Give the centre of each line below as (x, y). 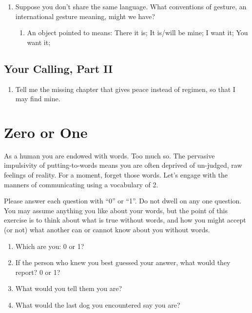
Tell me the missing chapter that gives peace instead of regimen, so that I (125, 89)
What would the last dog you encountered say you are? (98, 305)
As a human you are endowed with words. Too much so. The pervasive (109, 155)
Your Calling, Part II (58, 68)
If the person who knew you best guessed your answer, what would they (123, 262)
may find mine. (38, 99)
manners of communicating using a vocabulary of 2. (81, 184)
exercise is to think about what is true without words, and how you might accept (125, 220)
